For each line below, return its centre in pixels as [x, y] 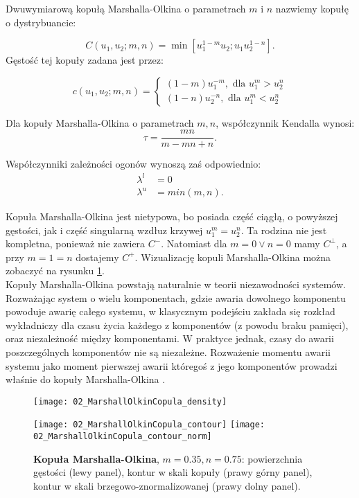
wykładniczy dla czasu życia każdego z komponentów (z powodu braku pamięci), [177, 324]
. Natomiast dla [194, 243]
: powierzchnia [272, 458]
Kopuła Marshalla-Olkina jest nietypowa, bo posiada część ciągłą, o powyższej [172, 216]
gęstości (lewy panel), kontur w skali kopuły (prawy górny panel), [173, 472]
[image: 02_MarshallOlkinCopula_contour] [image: [149, 425]
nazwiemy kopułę [312, 8]
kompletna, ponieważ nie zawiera [76, 243]
